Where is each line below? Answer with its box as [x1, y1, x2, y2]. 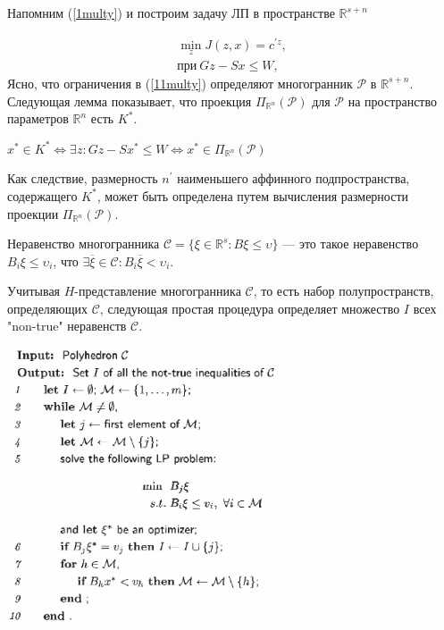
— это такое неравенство [282, 234, 419, 253]
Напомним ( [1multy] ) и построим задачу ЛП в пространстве [7, 4, 335, 21]
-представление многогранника [74, 281, 241, 300]
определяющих [7, 298, 88, 317]
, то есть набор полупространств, [253, 281, 434, 300]
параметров [7, 109, 69, 128]
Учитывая [7, 281, 61, 300]
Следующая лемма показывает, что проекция [7, 91, 252, 110]
